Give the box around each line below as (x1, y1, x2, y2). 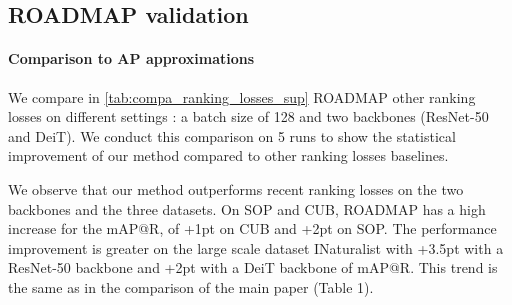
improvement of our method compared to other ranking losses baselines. (8, 145, 449, 166)
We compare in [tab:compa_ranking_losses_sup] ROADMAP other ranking (8, 86, 476, 107)
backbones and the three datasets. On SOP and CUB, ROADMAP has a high (8, 198, 486, 219)
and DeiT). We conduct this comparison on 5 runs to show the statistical (8, 125, 456, 146)
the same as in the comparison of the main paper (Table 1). (8, 276, 374, 297)
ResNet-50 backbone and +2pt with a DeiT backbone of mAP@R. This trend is (8, 257, 498, 278)
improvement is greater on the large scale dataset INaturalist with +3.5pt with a (8, 237, 504, 258)
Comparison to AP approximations (8, 48, 255, 69)
